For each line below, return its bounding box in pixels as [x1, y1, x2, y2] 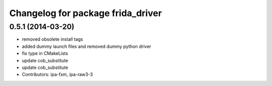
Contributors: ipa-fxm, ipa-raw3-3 [22, 71, 93, 77]
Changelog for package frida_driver [9, 8, 162, 19]
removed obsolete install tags [22, 36, 83, 42]
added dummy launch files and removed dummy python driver [22, 43, 151, 49]
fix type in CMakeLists [22, 50, 68, 56]
